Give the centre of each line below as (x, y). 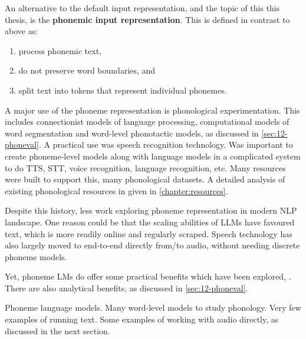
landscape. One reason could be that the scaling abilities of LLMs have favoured (150, 222)
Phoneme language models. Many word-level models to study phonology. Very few (153, 308)
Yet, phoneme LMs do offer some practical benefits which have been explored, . (148, 276)
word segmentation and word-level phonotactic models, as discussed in (132, 133)
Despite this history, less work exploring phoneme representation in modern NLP (151, 210)
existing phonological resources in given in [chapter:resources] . (116, 190)
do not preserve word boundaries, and (87, 70)
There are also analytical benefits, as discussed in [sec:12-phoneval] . (126, 288)
